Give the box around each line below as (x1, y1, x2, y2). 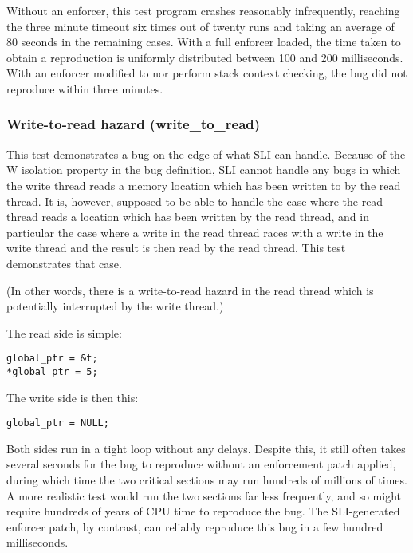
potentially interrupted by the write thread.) (6, 298, 224, 314)
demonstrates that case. (6, 255, 122, 271)
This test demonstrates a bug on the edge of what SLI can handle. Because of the (6, 145, 406, 162)
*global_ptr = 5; (6, 365, 98, 377)
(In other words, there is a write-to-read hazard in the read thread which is (6, 282, 374, 298)
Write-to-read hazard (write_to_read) (6, 114, 261, 134)
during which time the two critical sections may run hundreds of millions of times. (6, 472, 407, 488)
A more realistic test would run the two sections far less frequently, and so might (6, 487, 401, 504)
